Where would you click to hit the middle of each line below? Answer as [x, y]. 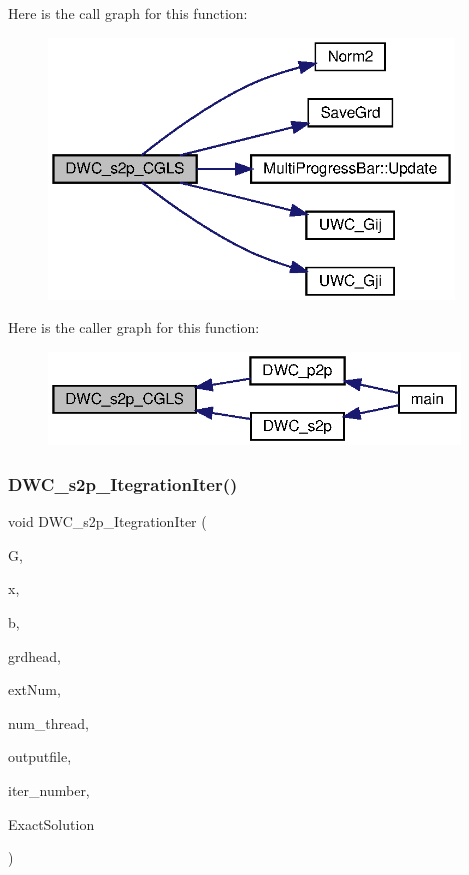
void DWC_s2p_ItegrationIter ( [107, 521]
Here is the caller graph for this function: [134, 327]
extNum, [34, 689]
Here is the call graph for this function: [128, 13]
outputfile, [40, 756]
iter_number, [49, 790]
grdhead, [34, 655]
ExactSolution [51, 823]
